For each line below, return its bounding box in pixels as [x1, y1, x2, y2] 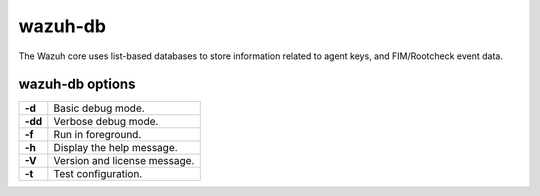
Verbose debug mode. [53, 115, 159, 129]
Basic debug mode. [53, 101, 145, 115]
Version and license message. [53, 154, 195, 168]
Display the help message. [53, 141, 179, 155]
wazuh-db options [18, 76, 136, 93]
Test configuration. [53, 167, 143, 181]
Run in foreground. [53, 128, 142, 142]
